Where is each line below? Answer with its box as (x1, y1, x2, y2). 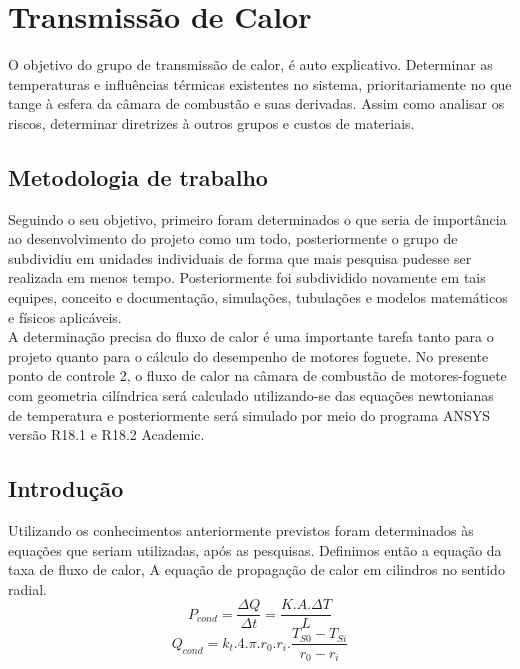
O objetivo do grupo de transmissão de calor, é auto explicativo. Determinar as (8, 54, 493, 75)
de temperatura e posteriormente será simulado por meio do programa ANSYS (8, 404, 490, 425)
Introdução (8, 473, 124, 504)
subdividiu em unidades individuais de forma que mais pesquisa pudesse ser (8, 247, 472, 268)
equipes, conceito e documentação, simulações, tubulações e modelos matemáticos (8, 287, 508, 308)
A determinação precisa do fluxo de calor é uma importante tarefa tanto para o (8, 326, 494, 347)
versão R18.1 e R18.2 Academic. (8, 424, 205, 445)
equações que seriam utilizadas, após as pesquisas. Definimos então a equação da (8, 539, 502, 560)
